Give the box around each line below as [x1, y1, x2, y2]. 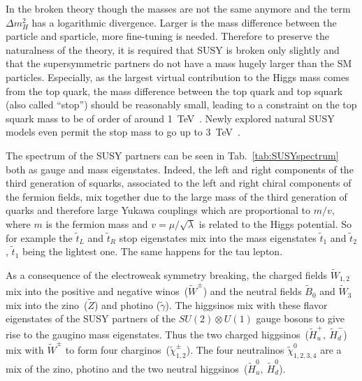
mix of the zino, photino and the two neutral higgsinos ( [6, 361, 248, 375]
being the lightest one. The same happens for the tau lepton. [22, 244, 283, 259]
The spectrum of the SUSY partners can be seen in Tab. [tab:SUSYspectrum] [6, 148, 339, 162]
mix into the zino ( [6, 297, 88, 312]
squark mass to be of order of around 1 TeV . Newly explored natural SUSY [6, 110, 335, 125]
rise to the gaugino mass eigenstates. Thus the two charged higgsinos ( [6, 326, 309, 341]
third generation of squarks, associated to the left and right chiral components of [6, 175, 352, 190]
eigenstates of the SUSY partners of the [6, 311, 175, 326]
